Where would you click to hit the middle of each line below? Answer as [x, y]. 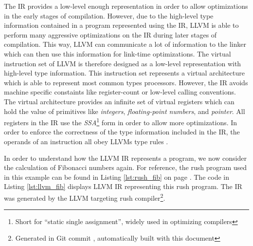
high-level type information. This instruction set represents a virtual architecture [124, 73]
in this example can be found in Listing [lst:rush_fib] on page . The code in [117, 177]
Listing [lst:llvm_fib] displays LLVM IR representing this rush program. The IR [123, 186]
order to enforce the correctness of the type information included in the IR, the [122, 132]
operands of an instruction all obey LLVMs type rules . [86, 141]
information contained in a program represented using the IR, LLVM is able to [121, 25]
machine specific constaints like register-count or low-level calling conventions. [120, 92]
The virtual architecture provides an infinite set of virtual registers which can [119, 101]
